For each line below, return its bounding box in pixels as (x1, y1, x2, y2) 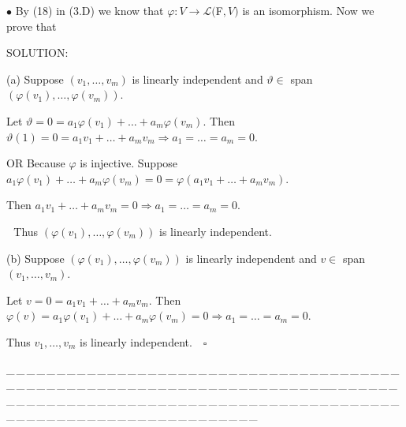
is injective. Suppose (80, 155, 178, 171)
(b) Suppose (6, 249, 65, 266)
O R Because (6, 155, 65, 171)
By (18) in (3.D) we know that (15, 2, 164, 18)
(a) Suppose (6, 70, 64, 87)
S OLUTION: (6, 44, 69, 61)
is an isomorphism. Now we (242, 2, 374, 18)
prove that (6, 17, 57, 34)
